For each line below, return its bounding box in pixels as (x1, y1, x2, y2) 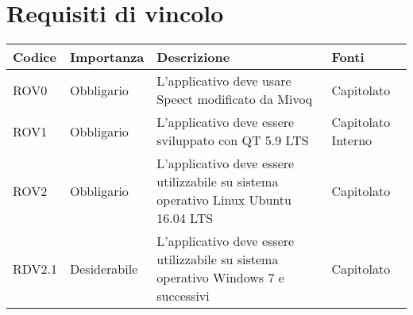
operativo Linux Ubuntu (156, 190, 291, 209)
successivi (156, 286, 210, 305)
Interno (331, 131, 372, 150)
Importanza (70, 48, 145, 67)
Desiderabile (70, 259, 138, 278)
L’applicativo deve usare (156, 71, 291, 90)
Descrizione (156, 48, 230, 67)
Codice (13, 48, 56, 67)
